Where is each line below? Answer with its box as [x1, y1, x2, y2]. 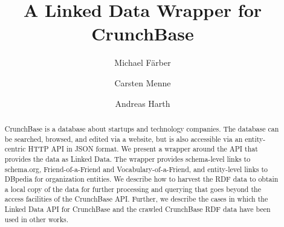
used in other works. [4, 214, 69, 224]
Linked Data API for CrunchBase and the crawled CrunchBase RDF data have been [4, 204, 271, 214]
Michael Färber [114, 56, 171, 69]
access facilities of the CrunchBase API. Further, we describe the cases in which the [4, 194, 268, 204]
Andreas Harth [115, 97, 170, 109]
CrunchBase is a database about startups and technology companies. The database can [4, 123, 279, 133]
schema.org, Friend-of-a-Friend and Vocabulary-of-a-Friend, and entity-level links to [4, 164, 268, 174]
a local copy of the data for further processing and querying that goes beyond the [4, 184, 261, 194]
